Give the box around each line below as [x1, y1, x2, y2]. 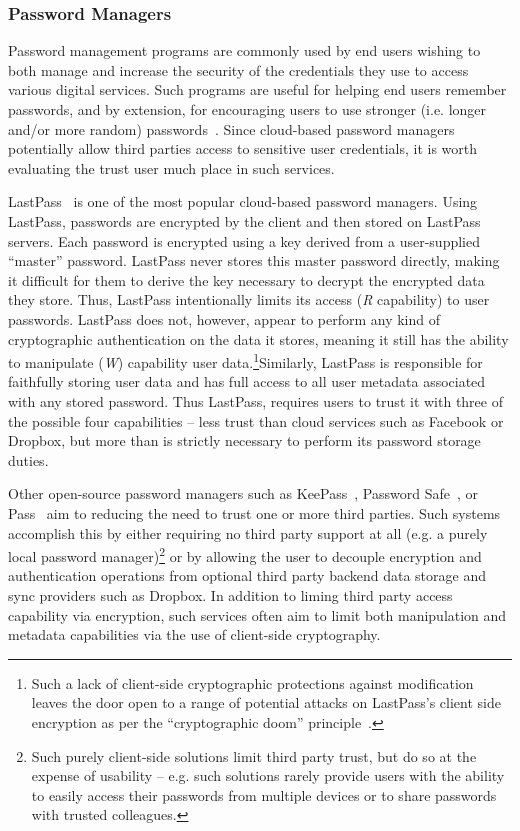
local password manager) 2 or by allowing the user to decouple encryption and [8, 543, 482, 566]
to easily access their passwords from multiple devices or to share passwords [31, 784, 497, 805]
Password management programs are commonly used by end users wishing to [8, 40, 481, 61]
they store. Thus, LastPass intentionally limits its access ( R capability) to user [8, 289, 490, 310]
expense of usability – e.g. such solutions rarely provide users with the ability [31, 765, 505, 786]
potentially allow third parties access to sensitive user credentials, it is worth [8, 138, 477, 159]
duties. [8, 449, 49, 470]
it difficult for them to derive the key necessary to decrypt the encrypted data [8, 269, 485, 290]
